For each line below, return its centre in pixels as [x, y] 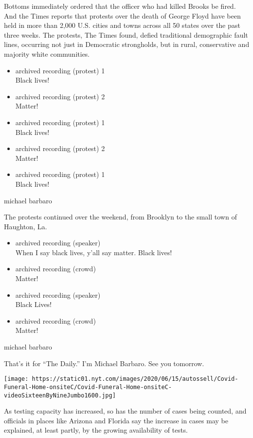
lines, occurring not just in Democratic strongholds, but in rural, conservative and [127, 44]
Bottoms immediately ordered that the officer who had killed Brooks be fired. [120, 6]
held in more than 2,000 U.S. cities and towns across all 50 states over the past [122, 25]
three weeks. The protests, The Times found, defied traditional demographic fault [126, 34]
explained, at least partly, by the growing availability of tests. [96, 430]
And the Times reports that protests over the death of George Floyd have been [122, 15]
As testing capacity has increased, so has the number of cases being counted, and [125, 411]
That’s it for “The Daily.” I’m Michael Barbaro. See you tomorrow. [104, 363]
